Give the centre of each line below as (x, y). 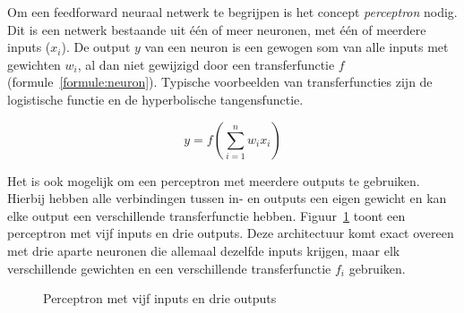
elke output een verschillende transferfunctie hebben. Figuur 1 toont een (206, 215)
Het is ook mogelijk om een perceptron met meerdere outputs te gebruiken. (214, 180)
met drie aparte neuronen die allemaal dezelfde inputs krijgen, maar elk (204, 250)
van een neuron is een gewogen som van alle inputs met (296, 47)
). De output (96, 47)
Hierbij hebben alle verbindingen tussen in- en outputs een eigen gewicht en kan (227, 198)
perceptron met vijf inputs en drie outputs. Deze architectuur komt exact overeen (231, 233)
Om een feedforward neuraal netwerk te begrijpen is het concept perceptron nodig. (232, 12)
